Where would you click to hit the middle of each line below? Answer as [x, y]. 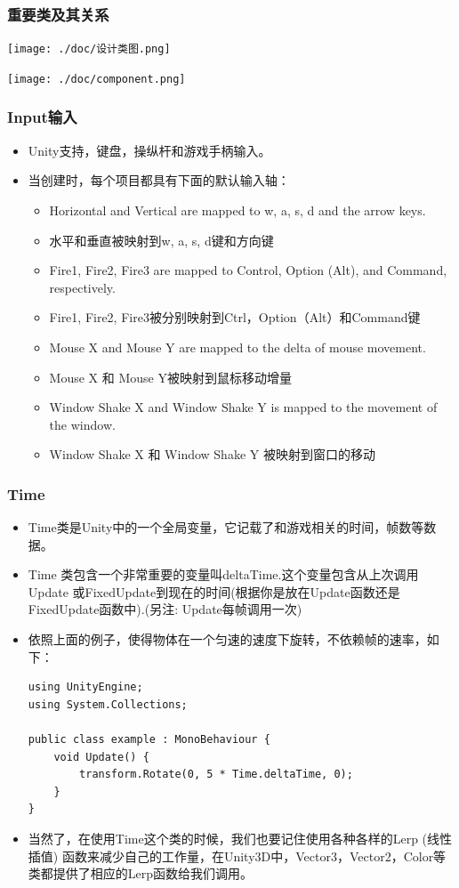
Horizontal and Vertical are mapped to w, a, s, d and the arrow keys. [238, 210]
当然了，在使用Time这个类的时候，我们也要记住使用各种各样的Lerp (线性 [240, 838]
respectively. [82, 287]
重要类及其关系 [58, 14]
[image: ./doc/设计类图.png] [89, 49]
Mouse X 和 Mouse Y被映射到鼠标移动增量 [170, 377]
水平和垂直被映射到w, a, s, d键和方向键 [161, 240]
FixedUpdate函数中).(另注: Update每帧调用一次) [165, 609]
